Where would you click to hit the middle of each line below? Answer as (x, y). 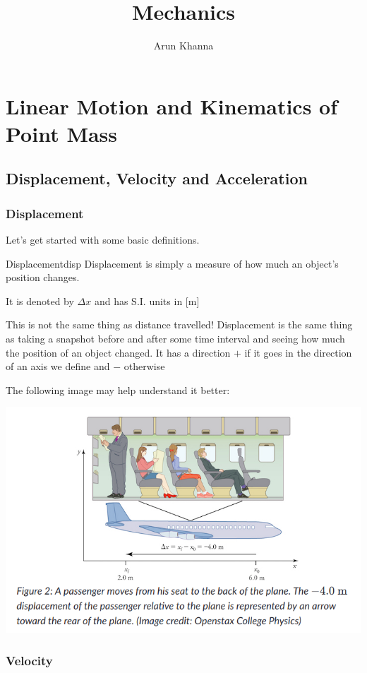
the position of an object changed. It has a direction (118, 352)
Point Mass (62, 133)
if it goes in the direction (298, 352)
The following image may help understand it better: (118, 389)
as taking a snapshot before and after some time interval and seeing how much (175, 339)
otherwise (144, 366)
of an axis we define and (58, 366)
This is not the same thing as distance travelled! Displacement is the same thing (179, 324)
